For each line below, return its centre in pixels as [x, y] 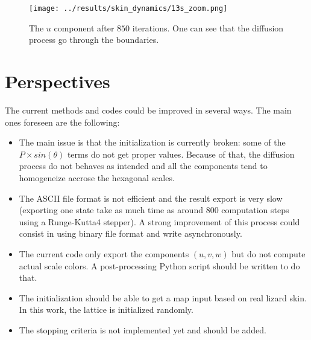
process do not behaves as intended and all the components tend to [143, 166]
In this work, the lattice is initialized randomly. [106, 310]
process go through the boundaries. [94, 40]
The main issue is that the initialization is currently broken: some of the [152, 142]
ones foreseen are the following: [62, 122]
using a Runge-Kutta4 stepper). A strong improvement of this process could [159, 221]
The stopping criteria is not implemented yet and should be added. [143, 329]
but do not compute [269, 253]
